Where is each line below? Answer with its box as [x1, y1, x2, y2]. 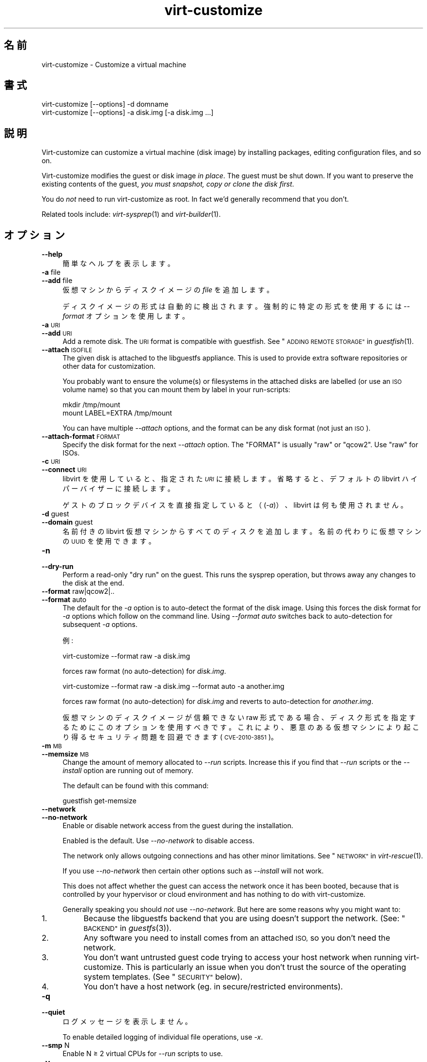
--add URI [41, 329, 72, 338]
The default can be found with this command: [62, 781, 209, 790]
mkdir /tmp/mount [62, 400, 120, 409]
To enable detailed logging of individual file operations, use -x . [62, 1033, 263, 1042]
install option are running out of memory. [62, 766, 194, 775]
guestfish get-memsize [62, 796, 136, 805]
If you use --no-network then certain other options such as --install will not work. [62, 867, 324, 875]
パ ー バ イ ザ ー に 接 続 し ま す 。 [62, 484, 175, 493]
